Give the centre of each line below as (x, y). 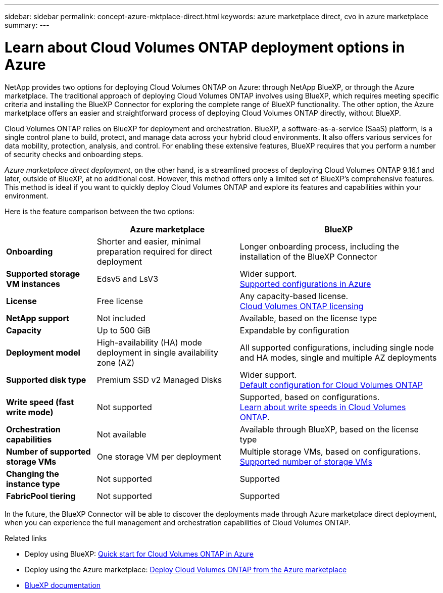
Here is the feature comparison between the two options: (100, 211)
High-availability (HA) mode (149, 342)
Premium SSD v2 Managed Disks (159, 380)
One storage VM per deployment (159, 456)
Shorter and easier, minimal (149, 241)
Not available (121, 434)
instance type (33, 484)
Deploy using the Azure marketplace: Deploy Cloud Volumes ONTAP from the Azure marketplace (186, 569)
